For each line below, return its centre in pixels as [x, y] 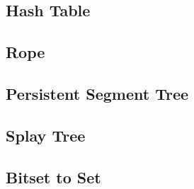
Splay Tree [46, 135]
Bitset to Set [53, 177]
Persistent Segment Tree [97, 93]
